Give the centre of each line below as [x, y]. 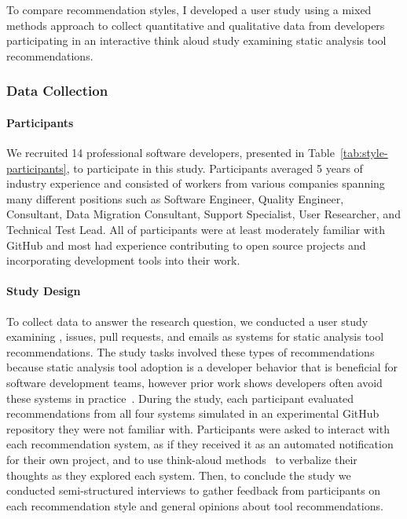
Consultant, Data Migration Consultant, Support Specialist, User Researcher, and [203, 214]
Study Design [44, 291]
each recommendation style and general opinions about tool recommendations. [195, 505]
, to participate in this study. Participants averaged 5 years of [214, 168]
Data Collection [57, 91]
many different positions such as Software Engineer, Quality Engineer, [175, 198]
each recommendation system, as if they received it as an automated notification [200, 444]
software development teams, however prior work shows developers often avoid [194, 382]
